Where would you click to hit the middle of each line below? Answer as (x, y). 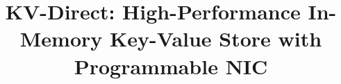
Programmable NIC (171, 66)
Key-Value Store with (216, 39)
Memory (61, 39)
